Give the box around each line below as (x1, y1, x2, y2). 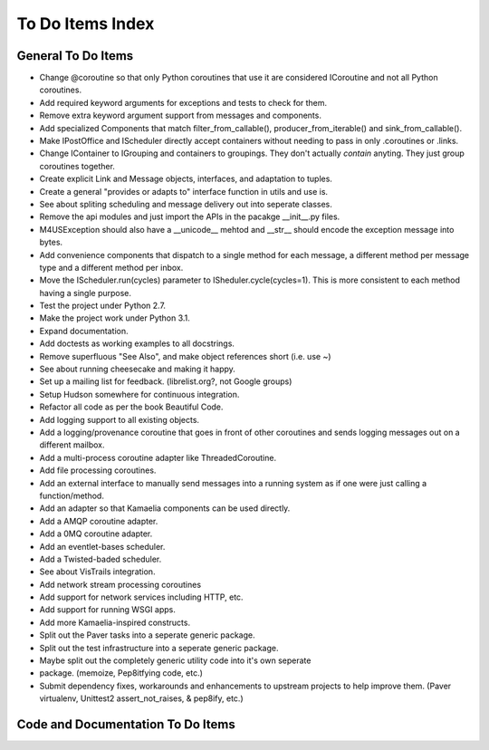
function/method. (39, 490, 104, 501)
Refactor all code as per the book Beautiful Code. (39, 401, 224, 412)
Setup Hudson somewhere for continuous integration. (39, 389, 240, 399)
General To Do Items (16, 48, 134, 63)
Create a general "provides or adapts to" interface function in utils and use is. (39, 186, 329, 197)
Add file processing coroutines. (39, 465, 157, 476)
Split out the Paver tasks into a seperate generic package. (39, 630, 255, 640)
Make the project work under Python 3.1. (39, 312, 190, 323)
